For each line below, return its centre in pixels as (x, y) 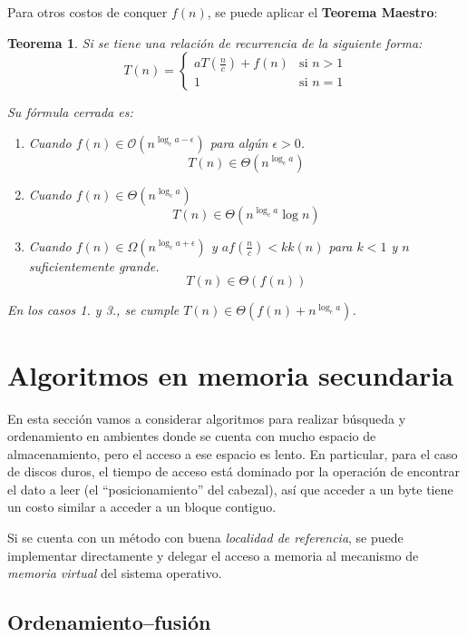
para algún (239, 142)
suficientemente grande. (94, 265)
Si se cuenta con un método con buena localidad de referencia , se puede (205, 538)
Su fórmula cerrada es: (70, 112)
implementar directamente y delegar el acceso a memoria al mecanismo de (213, 555)
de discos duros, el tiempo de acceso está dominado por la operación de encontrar (234, 471)
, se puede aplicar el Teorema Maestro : (322, 12)
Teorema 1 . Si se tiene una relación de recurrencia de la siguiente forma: (215, 42)
